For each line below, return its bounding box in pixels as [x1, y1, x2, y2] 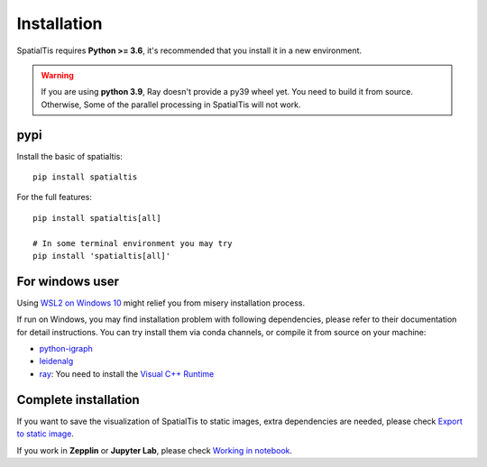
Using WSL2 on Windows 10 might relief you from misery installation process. [16, 298, 306, 308]
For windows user [16, 273, 120, 288]
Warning [41, 69, 74, 80]
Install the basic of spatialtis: [16, 151, 124, 161]
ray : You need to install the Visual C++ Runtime [39, 368, 215, 379]
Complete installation [16, 392, 140, 407]
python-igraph [39, 343, 94, 354]
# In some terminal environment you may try [32, 238, 234, 248]
